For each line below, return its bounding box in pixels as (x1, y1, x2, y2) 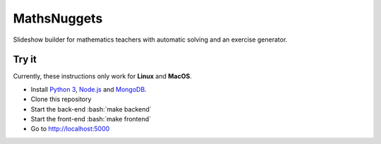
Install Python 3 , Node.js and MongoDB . (30, 85, 147, 93)
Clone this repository (30, 95, 92, 104)
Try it (13, 54, 37, 66)
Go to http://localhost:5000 (30, 124, 110, 133)
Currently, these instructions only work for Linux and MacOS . (13, 72, 192, 80)
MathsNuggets (13, 11, 103, 26)
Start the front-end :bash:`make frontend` (30, 115, 152, 124)
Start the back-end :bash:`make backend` (30, 104, 152, 113)
